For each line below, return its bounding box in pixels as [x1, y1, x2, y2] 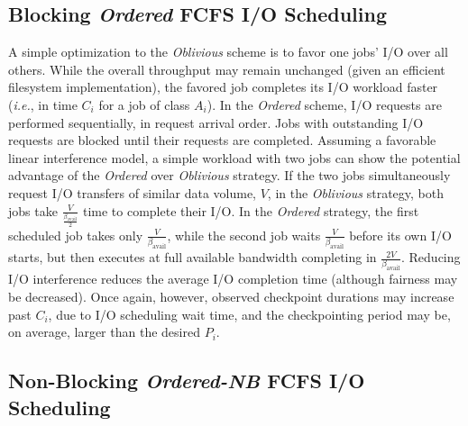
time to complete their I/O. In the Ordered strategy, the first [82, 201, 419, 220]
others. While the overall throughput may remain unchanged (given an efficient [8, 59, 445, 78]
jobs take [8, 201, 58, 220]
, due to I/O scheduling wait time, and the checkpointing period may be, [48, 304, 451, 323]
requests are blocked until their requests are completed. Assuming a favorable [8, 131, 436, 150]
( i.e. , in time [8, 95, 78, 113]
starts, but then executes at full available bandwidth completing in [8, 248, 377, 267]
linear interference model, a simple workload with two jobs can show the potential [8, 148, 461, 167]
